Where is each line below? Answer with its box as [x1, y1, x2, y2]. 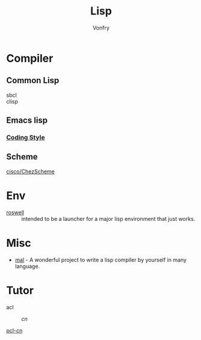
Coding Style [6, 134, 45, 142]
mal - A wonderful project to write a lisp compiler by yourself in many [14, 256, 187, 263]
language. [14, 262, 40, 270]
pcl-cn [6, 327, 23, 334]
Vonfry [92, 24, 110, 31]
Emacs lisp [6, 116, 48, 126]
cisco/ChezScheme [6, 167, 55, 175]
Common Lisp [6, 75, 60, 85]
